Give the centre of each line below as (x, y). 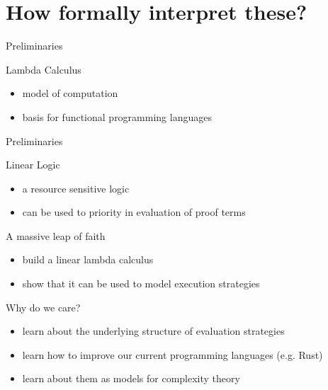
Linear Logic (33, 165)
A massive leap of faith (56, 235)
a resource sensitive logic (76, 188)
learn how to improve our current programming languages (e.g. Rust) (173, 354)
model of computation (70, 93)
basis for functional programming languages (117, 116)
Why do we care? (43, 307)
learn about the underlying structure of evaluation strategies (153, 331)
